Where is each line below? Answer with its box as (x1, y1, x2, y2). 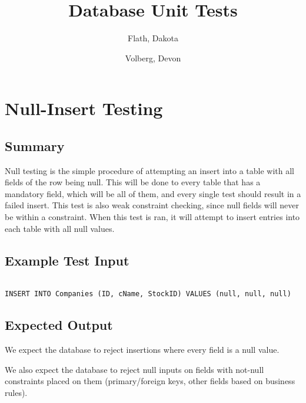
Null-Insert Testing (5, 96, 163, 120)
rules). (5, 386, 28, 398)
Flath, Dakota (128, 32, 178, 44)
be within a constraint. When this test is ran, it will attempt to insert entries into (5, 211, 300, 223)
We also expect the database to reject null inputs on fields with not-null (5, 363, 264, 375)
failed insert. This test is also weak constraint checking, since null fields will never (5, 199, 300, 211)
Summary (5, 136, 65, 155)
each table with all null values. (5, 222, 115, 234)
